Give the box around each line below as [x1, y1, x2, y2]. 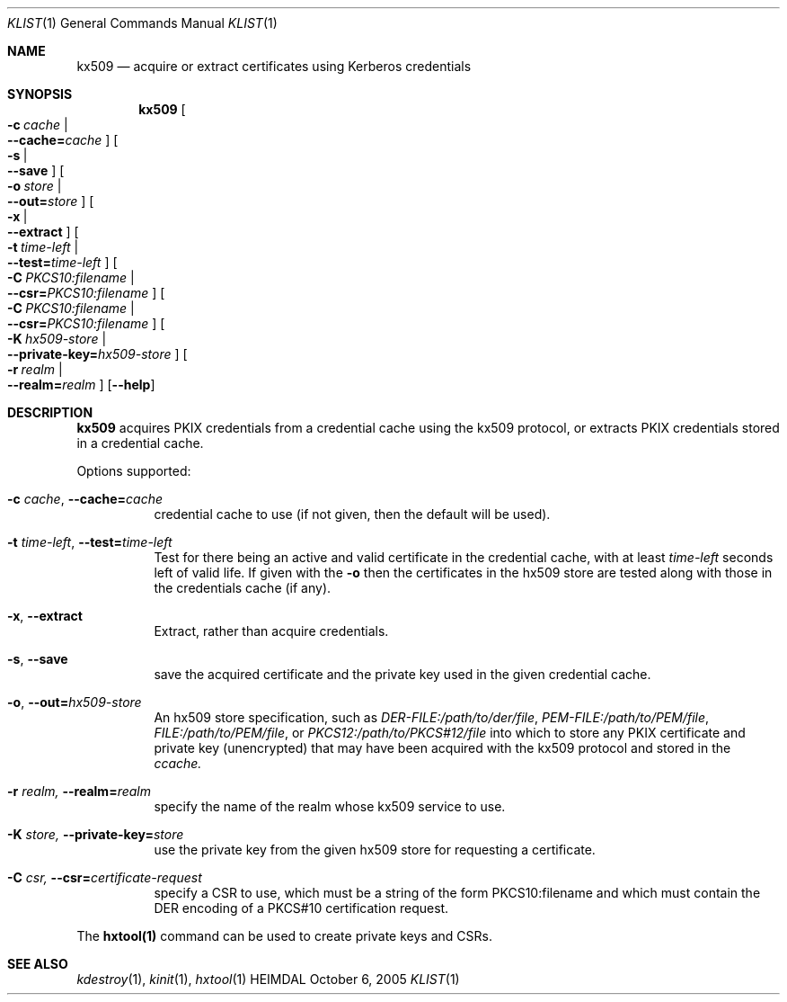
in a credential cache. [76, 435, 204, 451]
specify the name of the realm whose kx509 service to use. [154, 799, 506, 814]
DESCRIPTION [7, 405, 93, 420]
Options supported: [76, 463, 191, 479]
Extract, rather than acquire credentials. [154, 623, 389, 639]
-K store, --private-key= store [7, 827, 184, 842]
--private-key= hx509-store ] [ [7, 346, 188, 362]
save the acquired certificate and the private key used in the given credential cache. [154, 667, 651, 682]
